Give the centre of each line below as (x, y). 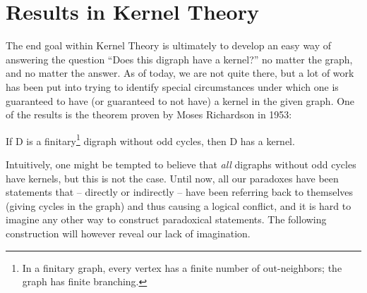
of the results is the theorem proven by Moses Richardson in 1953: (149, 114)
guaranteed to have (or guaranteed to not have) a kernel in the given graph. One (180, 100)
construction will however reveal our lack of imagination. (128, 233)
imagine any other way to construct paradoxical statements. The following (166, 219)
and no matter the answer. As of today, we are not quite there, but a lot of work (180, 73)
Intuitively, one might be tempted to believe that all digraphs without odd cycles (181, 164)
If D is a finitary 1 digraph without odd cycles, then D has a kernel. (150, 139)
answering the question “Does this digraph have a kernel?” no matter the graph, (179, 59)
